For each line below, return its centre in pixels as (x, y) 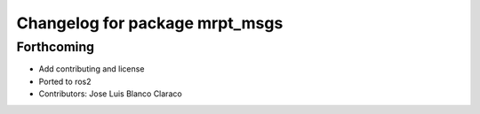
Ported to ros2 (65, 81)
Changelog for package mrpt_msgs (150, 23)
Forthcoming (56, 47)
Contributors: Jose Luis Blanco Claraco (110, 94)
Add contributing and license (92, 69)
